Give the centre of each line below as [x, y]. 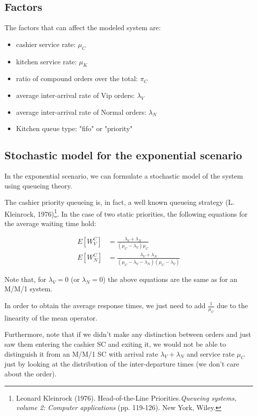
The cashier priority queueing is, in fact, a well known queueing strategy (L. [120, 202]
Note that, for [25, 279]
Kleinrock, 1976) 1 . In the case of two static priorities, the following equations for [126, 213]
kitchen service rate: [46, 61]
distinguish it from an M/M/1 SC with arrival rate [81, 353]
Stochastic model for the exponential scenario [123, 155]
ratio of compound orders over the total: [77, 78]
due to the [232, 305]
